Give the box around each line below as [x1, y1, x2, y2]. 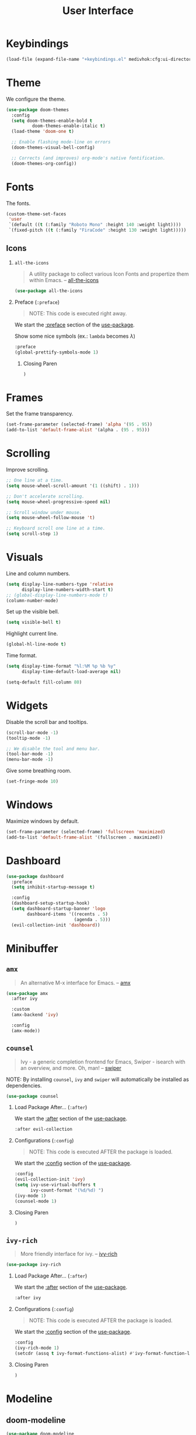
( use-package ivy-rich [6, 1262, 61, 1268]
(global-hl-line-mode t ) [6, 641, 66, 647]
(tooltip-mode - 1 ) [6, 735, 51, 741]
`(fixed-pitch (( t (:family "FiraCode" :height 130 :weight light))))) [8, 227, 187, 234]
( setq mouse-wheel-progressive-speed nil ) [6, 499, 111, 504]
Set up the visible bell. [6, 608, 60, 615]
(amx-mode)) [11, 1028, 41, 1034]
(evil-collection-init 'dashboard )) [11, 922, 100, 928]
